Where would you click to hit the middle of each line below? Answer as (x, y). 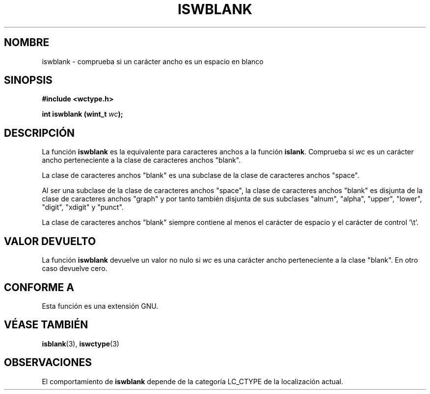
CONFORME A (39, 287)
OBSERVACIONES (48, 363)
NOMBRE (27, 43)
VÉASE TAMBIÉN (46, 325)
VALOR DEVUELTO (50, 241)
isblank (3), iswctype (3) (81, 344)
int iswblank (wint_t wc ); (82, 114)
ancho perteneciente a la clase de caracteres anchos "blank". (141, 160)
